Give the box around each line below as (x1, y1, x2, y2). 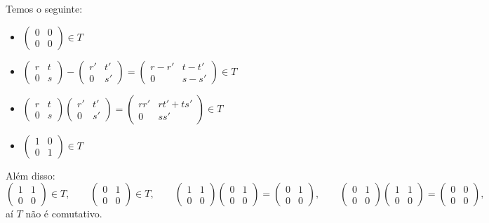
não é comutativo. (25, 206, 102, 221)
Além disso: (6, 168, 55, 182)
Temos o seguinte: (6, 1, 83, 15)
